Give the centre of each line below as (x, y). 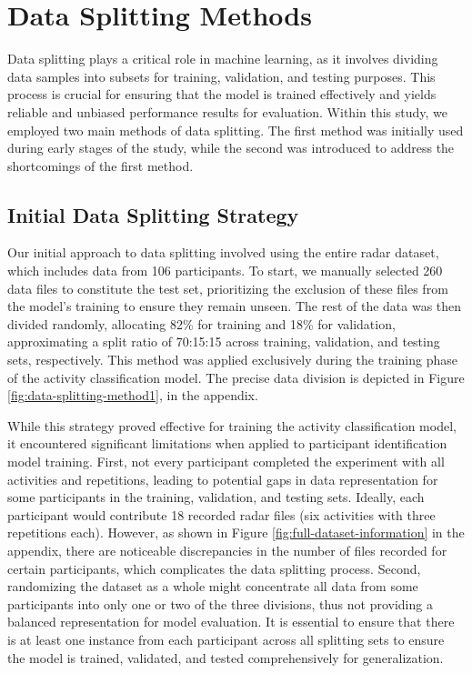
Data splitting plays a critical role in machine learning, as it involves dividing (223, 59)
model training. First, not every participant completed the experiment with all (226, 462)
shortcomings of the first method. (100, 165)
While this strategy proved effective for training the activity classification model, (232, 425)
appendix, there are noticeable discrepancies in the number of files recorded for (227, 550)
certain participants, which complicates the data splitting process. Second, (214, 568)
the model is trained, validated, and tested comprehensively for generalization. (226, 657)
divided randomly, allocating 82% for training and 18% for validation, (201, 323)
